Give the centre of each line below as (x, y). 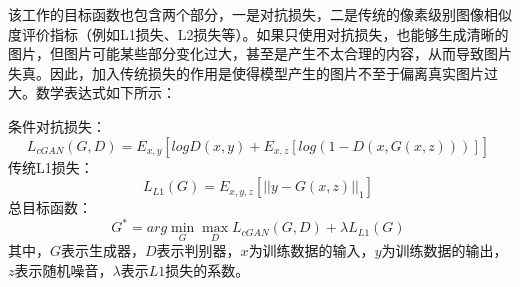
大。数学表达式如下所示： (92, 92)
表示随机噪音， (63, 270)
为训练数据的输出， (444, 250)
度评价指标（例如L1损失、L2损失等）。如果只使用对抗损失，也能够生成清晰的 (258, 33)
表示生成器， (103, 250)
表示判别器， (198, 250)
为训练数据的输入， (311, 250)
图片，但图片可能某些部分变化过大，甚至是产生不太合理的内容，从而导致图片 (260, 53)
